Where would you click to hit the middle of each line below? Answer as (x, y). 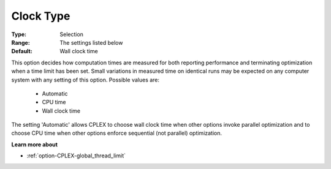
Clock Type (41, 16)
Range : (21, 42)
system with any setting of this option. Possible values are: (85, 80)
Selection (72, 34)
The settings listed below (91, 42)
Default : (22, 51)
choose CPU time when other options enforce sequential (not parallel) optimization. (117, 133)
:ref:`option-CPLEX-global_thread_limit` (76, 156)
